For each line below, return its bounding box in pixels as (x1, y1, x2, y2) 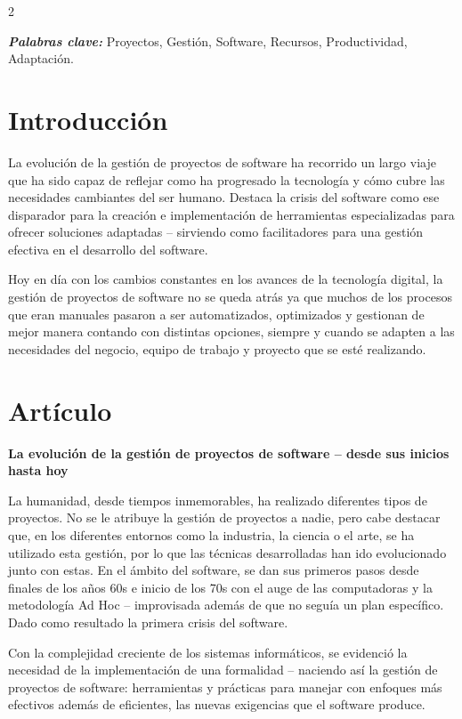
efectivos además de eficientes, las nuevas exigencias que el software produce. (8, 695, 426, 714)
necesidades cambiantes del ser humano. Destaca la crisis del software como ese (8, 188, 440, 206)
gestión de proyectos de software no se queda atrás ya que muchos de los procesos (8, 287, 452, 306)
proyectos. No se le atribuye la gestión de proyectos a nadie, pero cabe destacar (8, 508, 441, 527)
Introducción (8, 101, 168, 137)
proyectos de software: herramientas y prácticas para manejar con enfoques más (8, 677, 442, 696)
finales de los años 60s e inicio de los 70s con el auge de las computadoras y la (8, 578, 433, 596)
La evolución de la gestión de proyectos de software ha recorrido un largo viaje (8, 152, 436, 171)
